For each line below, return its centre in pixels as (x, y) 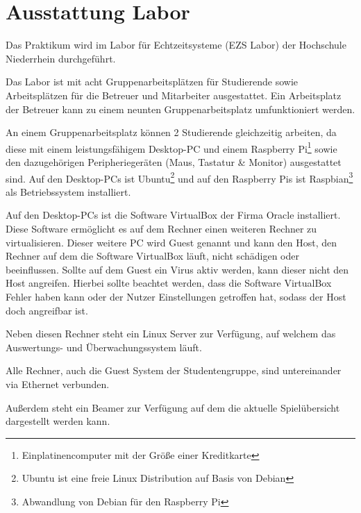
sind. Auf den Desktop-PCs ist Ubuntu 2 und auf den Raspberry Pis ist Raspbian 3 (179, 177)
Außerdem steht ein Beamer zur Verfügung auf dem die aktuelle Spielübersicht (173, 407)
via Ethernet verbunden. (58, 384)
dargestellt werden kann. (58, 421)
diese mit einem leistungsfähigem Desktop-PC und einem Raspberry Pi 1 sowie (171, 147)
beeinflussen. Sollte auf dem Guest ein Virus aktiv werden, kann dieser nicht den (177, 269)
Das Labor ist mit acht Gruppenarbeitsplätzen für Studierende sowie (152, 82)
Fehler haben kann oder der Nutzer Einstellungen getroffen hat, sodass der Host (176, 296)
